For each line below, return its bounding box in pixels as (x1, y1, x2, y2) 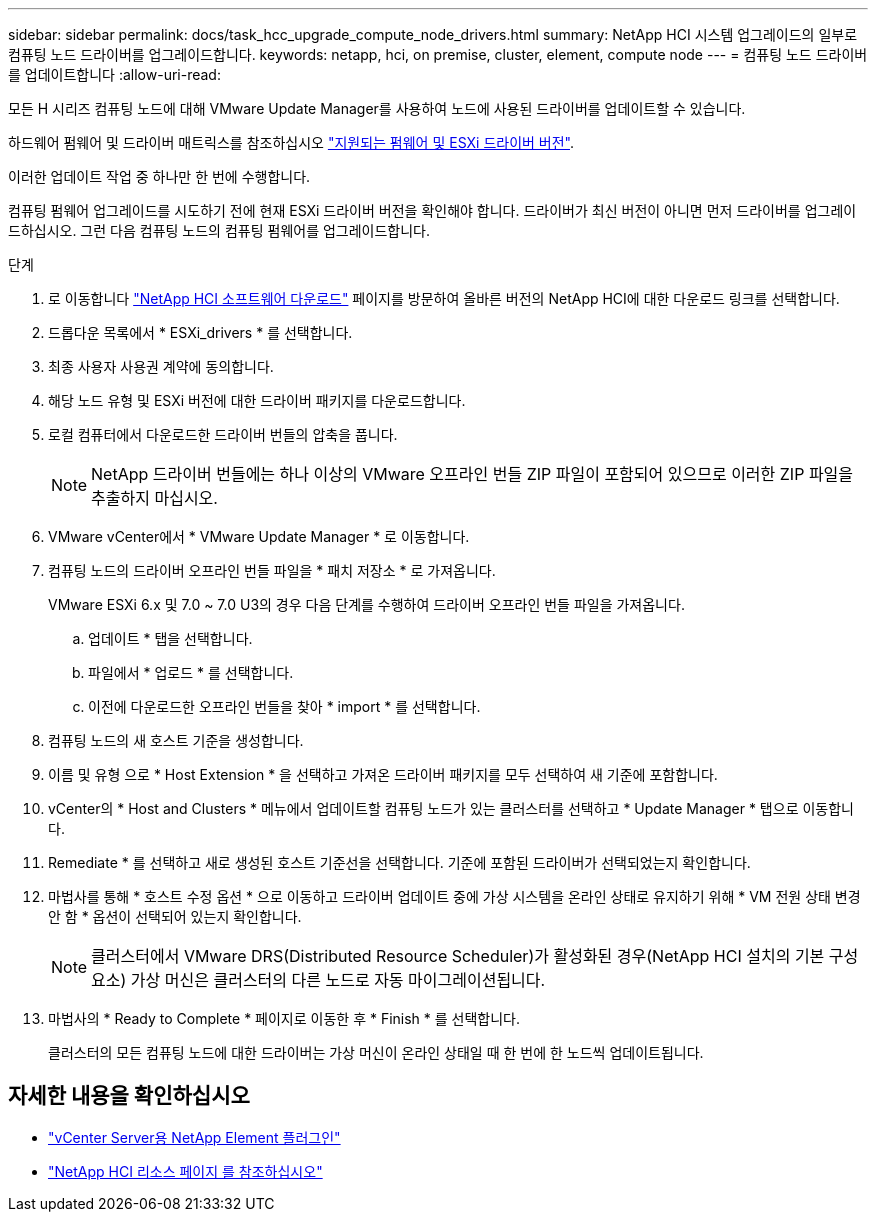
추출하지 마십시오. (91, 488, 218, 508)
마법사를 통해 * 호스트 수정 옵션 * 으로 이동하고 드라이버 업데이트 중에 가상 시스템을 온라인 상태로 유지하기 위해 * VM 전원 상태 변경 (48, 888, 861, 905)
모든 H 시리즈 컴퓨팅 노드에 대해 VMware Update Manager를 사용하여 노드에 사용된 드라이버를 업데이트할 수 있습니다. (8, 100, 746, 117)
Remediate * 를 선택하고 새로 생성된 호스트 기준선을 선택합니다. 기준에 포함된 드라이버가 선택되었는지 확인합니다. (48, 854, 751, 871)
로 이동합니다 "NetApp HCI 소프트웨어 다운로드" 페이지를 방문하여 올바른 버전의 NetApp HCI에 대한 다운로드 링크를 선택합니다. (48, 290, 840, 307)
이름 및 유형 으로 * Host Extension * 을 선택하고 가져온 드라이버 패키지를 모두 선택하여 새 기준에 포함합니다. (48, 766, 718, 783)
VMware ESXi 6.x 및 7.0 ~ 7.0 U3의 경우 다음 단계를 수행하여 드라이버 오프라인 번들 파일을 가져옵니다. (48, 596, 685, 613)
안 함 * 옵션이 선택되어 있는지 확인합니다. (48, 908, 302, 925)
